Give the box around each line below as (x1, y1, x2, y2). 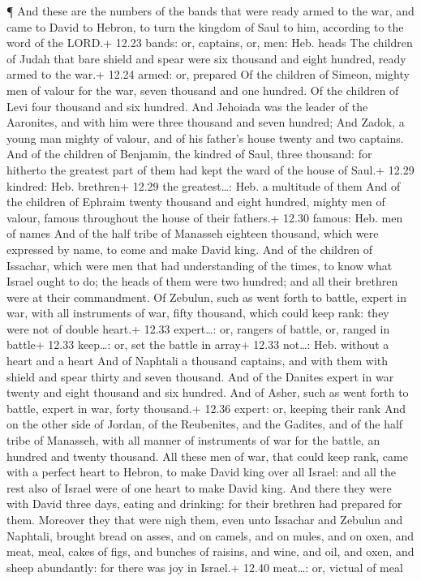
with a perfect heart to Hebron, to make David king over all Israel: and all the (6, 463, 396, 480)
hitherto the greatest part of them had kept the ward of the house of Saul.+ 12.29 (6, 161, 415, 178)
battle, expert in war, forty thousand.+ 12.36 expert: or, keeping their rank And (6, 399, 406, 416)
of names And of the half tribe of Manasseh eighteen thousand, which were (6, 225, 379, 242)
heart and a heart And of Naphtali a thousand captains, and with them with (6, 352, 389, 369)
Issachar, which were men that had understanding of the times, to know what (6, 256, 393, 273)
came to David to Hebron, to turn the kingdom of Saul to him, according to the (6, 18, 404, 35)
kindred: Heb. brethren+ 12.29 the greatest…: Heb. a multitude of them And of (6, 177, 401, 194)
